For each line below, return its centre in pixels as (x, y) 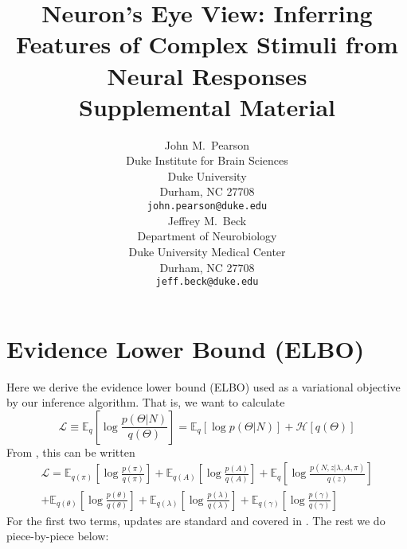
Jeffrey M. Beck (207, 220)
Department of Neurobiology (207, 236)
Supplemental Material (207, 106)
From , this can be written (71, 452)
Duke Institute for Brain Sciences (207, 160)
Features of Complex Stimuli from (207, 44)
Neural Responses (207, 75)
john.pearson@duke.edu (207, 206)
